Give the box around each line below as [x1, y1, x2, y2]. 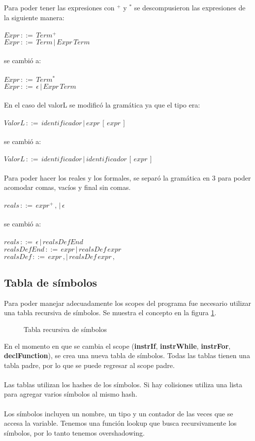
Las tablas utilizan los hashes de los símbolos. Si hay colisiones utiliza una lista [4, 379, 243, 389]
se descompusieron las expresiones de [134, 2, 246, 12]
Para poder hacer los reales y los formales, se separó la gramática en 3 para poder [4, 172, 251, 183]
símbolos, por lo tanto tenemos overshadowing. [4, 427, 145, 438]
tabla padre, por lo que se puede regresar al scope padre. [4, 360, 175, 370]
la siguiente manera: [4, 12, 64, 22]
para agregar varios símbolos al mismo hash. [4, 389, 137, 399]
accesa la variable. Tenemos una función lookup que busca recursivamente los [4, 418, 237, 428]
